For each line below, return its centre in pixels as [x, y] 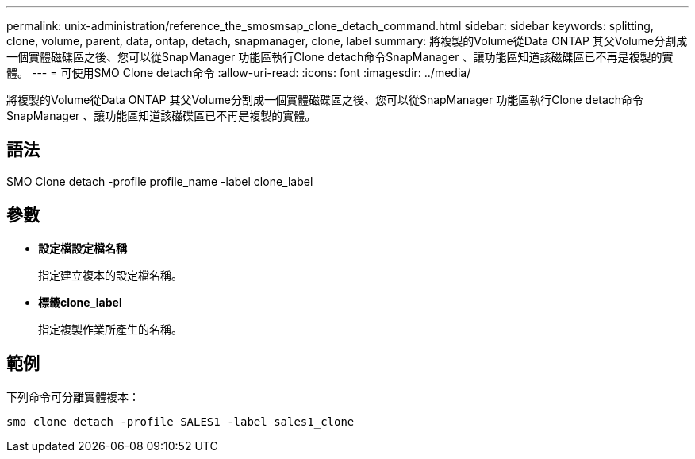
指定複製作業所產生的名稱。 [110, 329]
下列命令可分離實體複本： [73, 396]
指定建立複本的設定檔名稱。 [110, 275]
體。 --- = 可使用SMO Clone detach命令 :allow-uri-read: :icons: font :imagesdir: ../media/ [239, 73]
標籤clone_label [80, 302]
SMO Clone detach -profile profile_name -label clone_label [160, 181]
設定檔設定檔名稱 [83, 248]
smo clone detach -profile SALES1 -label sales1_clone [180, 421]
